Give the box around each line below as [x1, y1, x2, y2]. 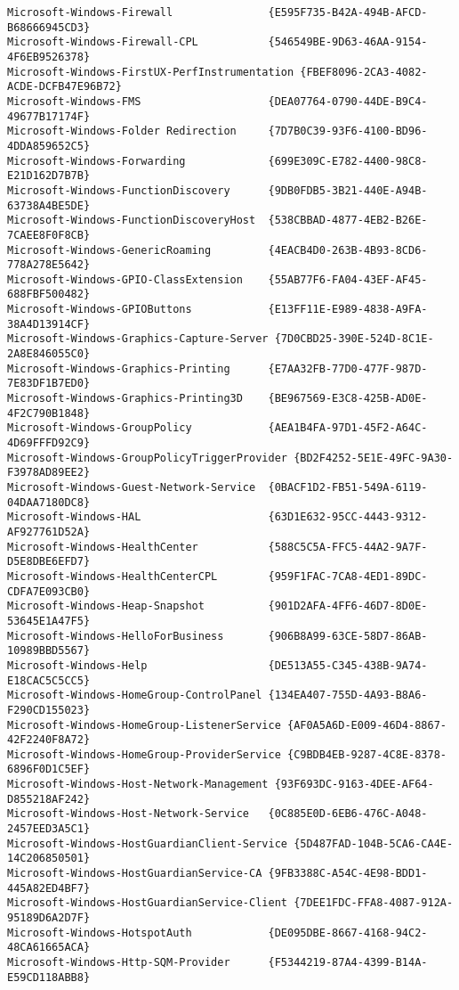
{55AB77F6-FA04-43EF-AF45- [268, 273, 428, 286]
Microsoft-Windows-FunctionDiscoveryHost [7, 214, 256, 227]
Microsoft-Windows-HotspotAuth [7, 926, 192, 939]
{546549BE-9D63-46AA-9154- [268, 36, 428, 49]
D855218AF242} [7, 792, 91, 806]
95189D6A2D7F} [7, 912, 91, 925]
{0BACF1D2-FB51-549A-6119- [268, 481, 428, 494]
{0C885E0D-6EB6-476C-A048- [268, 807, 428, 821]
